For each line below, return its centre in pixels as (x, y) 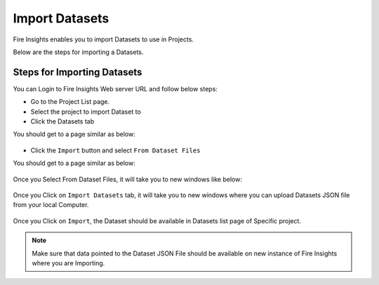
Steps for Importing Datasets (78, 72)
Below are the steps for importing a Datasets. (78, 52)
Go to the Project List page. (70, 102)
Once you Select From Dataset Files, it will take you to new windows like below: (127, 179)
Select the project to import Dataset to (86, 112)
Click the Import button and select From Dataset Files (115, 150)
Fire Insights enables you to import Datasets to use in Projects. (104, 39)
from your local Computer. (51, 205)
